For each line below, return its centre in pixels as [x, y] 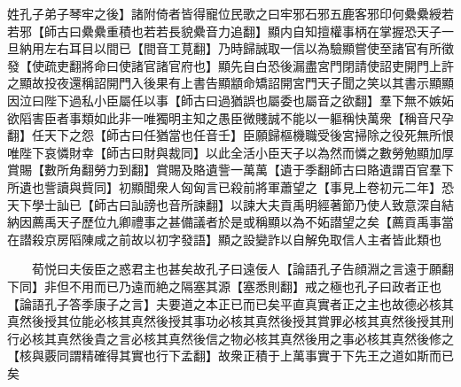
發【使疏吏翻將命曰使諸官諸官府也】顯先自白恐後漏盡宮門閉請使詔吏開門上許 [230, 65]
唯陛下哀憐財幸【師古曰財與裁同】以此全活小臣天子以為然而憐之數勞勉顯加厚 [230, 152]
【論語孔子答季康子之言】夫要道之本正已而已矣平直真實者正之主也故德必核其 [230, 303]
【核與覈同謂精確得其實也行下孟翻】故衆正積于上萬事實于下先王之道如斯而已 [230, 356]
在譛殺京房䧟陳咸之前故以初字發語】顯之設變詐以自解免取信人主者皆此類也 [224, 239]
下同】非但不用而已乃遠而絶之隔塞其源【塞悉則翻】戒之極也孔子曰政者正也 [224, 286]
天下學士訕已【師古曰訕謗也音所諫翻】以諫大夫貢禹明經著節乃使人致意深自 [224, 204]
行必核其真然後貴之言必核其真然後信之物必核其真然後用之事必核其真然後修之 [230, 338]
